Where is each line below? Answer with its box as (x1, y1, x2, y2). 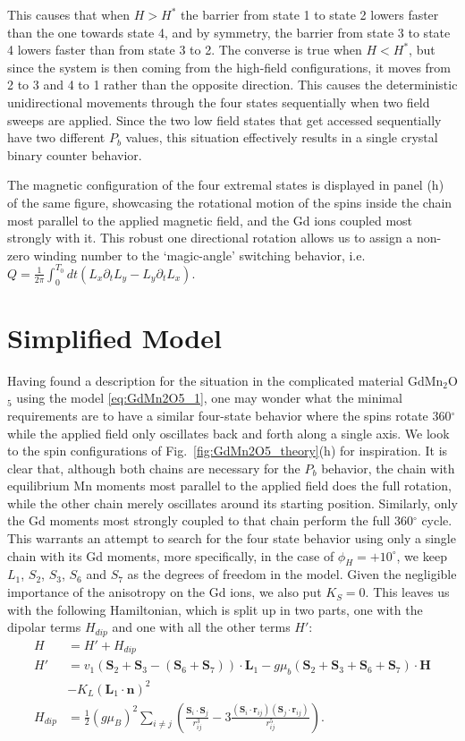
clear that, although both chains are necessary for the (7, 458, 300, 477)
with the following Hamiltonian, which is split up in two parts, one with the (7, 600, 423, 618)
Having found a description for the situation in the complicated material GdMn (7, 370, 444, 389)
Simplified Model (7, 319, 222, 355)
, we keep (396, 546, 447, 565)
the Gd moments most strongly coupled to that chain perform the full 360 (7, 511, 413, 530)
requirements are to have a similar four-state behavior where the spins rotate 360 (7, 405, 452, 424)
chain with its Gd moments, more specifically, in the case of (7, 546, 334, 565)
